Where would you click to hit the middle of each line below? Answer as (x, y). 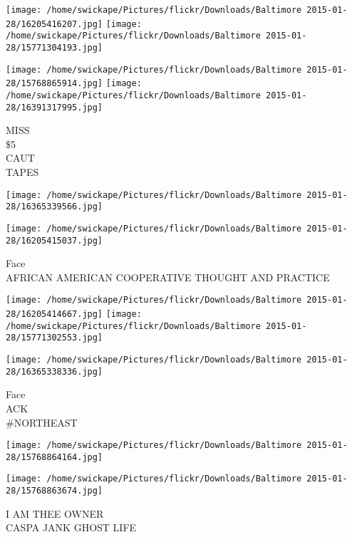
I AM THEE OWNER (55, 513)
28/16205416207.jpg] (55, 24)
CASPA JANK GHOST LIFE (71, 527)
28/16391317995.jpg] (55, 107)
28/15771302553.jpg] (55, 338)
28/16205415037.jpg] (55, 240)
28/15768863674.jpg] (55, 491)
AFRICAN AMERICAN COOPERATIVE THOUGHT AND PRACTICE (168, 277)
